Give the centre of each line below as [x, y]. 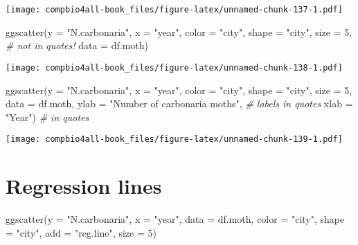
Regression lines [84, 186]
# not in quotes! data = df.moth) [77, 45]
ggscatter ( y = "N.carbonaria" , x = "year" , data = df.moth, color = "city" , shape [175, 219]
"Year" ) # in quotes [47, 117]
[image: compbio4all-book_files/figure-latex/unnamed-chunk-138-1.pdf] [174, 67]
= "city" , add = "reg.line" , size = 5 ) [81, 232]
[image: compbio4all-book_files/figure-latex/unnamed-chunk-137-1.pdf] [174, 10]
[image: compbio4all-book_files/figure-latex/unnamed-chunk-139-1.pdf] [174, 139]
